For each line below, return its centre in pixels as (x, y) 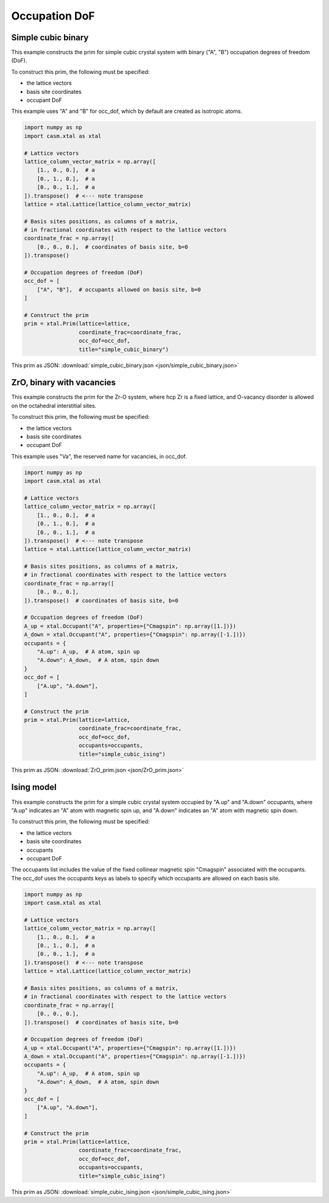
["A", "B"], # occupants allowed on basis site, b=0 (119, 289)
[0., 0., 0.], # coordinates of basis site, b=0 (112, 247)
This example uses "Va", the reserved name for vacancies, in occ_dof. (99, 456)
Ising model (34, 787)
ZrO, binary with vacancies (63, 383)
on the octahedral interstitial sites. (54, 405)
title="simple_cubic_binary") (123, 349)
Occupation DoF (53, 16)
